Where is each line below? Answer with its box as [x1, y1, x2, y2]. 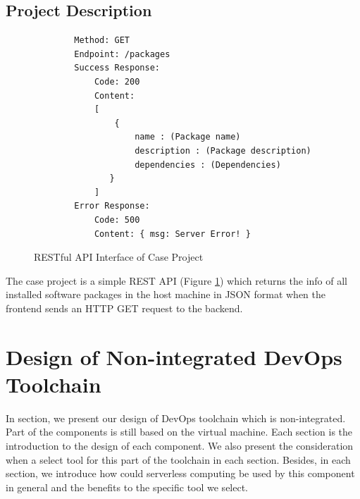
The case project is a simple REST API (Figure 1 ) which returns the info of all [6, 273, 348, 288]
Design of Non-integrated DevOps [6, 342, 342, 371]
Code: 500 [94, 214, 140, 225]
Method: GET [74, 35, 130, 46]
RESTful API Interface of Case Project [34, 249, 204, 264]
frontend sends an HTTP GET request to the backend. [6, 300, 243, 315]
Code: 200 [94, 76, 140, 87]
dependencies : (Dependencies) [135, 159, 281, 170]
